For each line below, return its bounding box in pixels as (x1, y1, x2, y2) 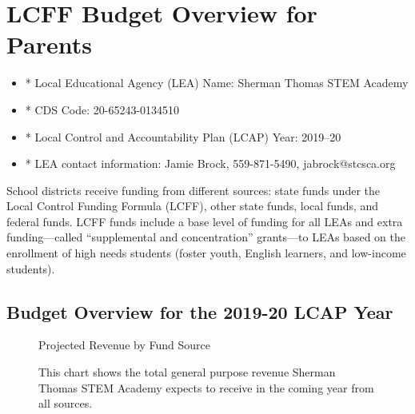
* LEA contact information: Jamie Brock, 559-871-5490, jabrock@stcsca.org (25, 155, 396, 172)
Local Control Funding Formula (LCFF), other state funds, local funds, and (6, 197, 379, 214)
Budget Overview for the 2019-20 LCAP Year (6, 299, 393, 324)
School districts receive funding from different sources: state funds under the (6, 181, 380, 198)
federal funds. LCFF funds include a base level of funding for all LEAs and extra (6, 213, 403, 229)
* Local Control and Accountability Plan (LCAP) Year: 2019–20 (25, 128, 341, 145)
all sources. (38, 395, 93, 412)
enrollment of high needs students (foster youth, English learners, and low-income (6, 245, 406, 261)
